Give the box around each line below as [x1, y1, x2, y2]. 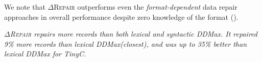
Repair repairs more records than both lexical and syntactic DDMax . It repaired [10, 28, 257, 39]
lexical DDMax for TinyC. [4, 48, 86, 59]
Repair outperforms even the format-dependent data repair [54, 2, 237, 12]
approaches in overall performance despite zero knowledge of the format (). [4, 11, 239, 22]
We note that [4, 2, 45, 12]
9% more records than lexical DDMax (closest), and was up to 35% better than [4, 38, 247, 49]
